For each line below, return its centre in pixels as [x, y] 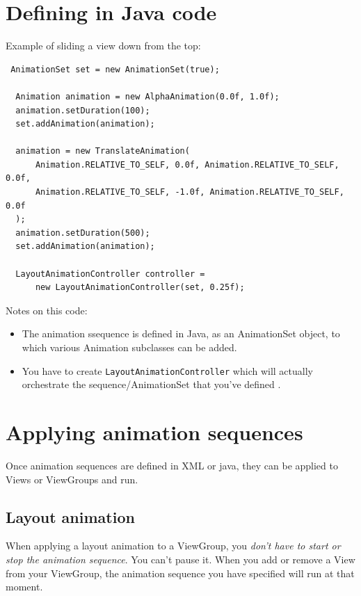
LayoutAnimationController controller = [110, 274]
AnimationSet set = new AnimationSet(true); [115, 69]
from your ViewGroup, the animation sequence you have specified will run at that [180, 573]
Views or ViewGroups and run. [72, 479]
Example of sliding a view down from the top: [103, 46]
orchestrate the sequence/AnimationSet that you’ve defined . [151, 384]
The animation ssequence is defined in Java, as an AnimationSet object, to [181, 333]
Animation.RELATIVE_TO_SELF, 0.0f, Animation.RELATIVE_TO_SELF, [187, 164]
